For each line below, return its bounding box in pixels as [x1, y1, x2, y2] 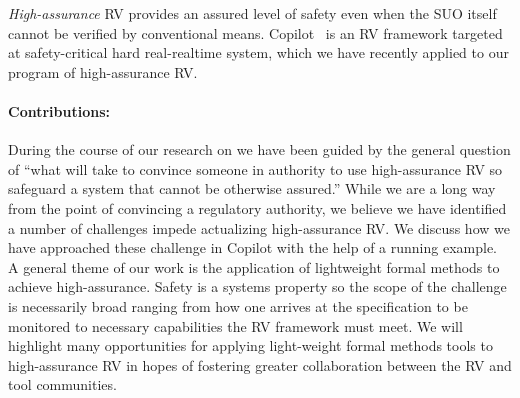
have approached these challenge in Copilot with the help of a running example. [8, 237, 498, 258]
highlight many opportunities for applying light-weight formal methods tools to [8, 335, 493, 356]
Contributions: [8, 100, 110, 121]
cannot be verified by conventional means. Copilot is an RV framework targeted [8, 22, 503, 43]
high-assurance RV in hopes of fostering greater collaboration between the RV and [8, 354, 512, 375]
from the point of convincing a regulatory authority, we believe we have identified [8, 197, 507, 218]
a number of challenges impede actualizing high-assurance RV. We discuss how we [8, 217, 510, 238]
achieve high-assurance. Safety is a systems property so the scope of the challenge [8, 276, 507, 297]
